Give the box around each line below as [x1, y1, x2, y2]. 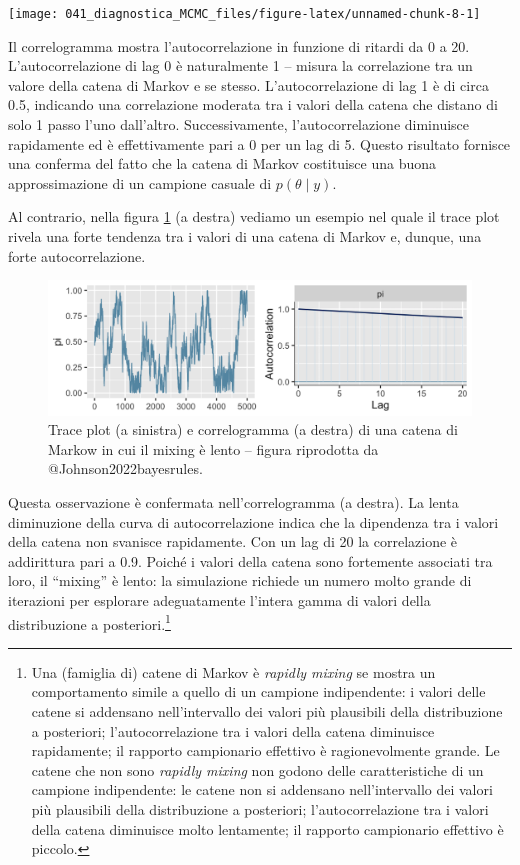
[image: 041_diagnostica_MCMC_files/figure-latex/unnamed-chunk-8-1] [8, 7, 481, 21]
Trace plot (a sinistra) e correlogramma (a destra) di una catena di [48, 419, 458, 440]
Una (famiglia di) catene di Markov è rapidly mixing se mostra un [31, 661, 436, 682]
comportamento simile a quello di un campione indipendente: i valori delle [31, 681, 486, 702]
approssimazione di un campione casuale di [8, 172, 272, 193]
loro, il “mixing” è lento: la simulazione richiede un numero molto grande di [8, 570, 472, 591]
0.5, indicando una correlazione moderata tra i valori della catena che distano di [8, 94, 498, 115]
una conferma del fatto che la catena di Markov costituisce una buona [8, 153, 437, 174]
